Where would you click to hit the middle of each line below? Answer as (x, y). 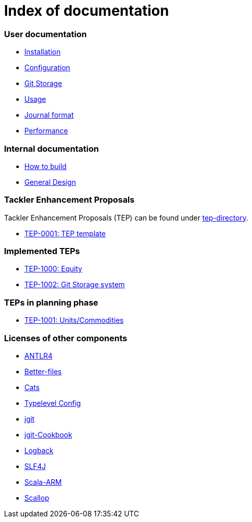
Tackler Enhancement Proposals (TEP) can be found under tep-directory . (126, 217)
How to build (45, 166)
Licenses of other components (66, 338)
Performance (46, 131)
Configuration (48, 68)
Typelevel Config (53, 403)
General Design (50, 182)
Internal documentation (52, 148)
